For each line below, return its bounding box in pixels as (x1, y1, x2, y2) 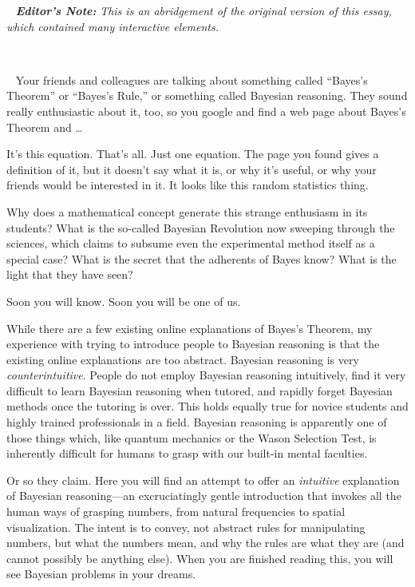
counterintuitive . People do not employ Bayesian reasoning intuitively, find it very (6, 367, 406, 383)
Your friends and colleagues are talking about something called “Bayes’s (15, 71, 368, 88)
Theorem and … (6, 118, 83, 135)
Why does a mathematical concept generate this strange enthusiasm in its (6, 203, 368, 220)
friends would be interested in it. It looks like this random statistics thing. (6, 176, 369, 193)
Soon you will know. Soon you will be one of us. (6, 292, 241, 309)
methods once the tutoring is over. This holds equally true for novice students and (6, 398, 409, 414)
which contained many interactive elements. (6, 18, 219, 34)
